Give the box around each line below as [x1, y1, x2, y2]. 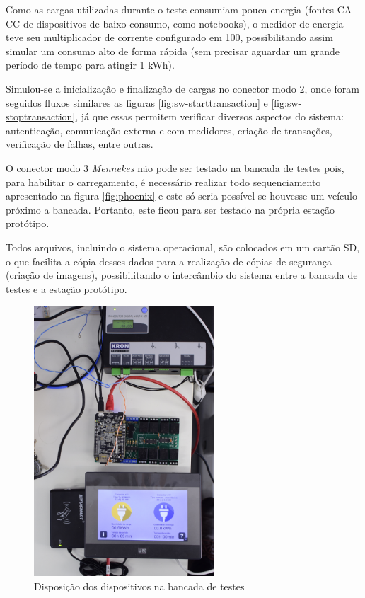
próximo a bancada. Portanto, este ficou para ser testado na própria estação [6, 202, 335, 217]
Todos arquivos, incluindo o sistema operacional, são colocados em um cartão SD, [6, 239, 360, 254]
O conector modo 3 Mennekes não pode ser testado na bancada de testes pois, [6, 160, 344, 175]
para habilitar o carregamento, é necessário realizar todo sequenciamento [6, 174, 321, 189]
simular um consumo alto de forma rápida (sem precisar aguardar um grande [6, 43, 340, 58]
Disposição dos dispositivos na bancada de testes [34, 578, 245, 593]
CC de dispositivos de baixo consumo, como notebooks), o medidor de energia [6, 16, 344, 30]
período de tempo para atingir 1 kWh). [6, 57, 175, 72]
